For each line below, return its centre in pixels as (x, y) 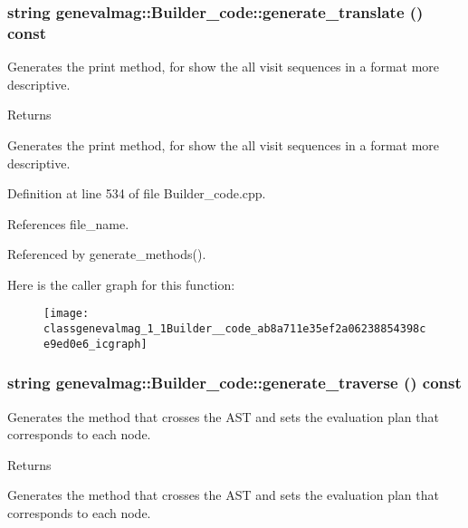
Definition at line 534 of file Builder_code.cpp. (137, 193)
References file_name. (68, 223)
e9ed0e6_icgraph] (96, 344)
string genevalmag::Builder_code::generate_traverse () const (234, 383)
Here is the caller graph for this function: (121, 284)
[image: (67, 314)
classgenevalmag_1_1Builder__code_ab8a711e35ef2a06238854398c (235, 329)
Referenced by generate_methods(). (107, 254)
